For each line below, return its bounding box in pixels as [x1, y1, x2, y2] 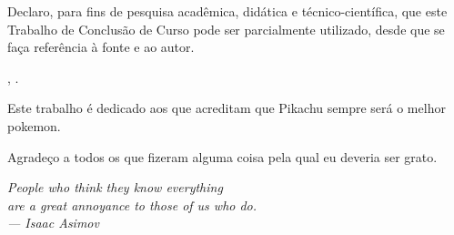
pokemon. [7, 116, 61, 135]
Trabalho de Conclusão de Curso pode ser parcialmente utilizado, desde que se [7, 19, 445, 38]
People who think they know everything [7, 178, 223, 197]
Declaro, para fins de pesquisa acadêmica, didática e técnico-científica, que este [7, 2, 448, 20]
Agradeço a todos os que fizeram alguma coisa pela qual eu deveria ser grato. [7, 147, 438, 166]
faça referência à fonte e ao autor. [7, 37, 195, 56]
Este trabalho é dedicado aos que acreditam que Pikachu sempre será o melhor [7, 98, 446, 117]
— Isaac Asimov [7, 213, 99, 232]
